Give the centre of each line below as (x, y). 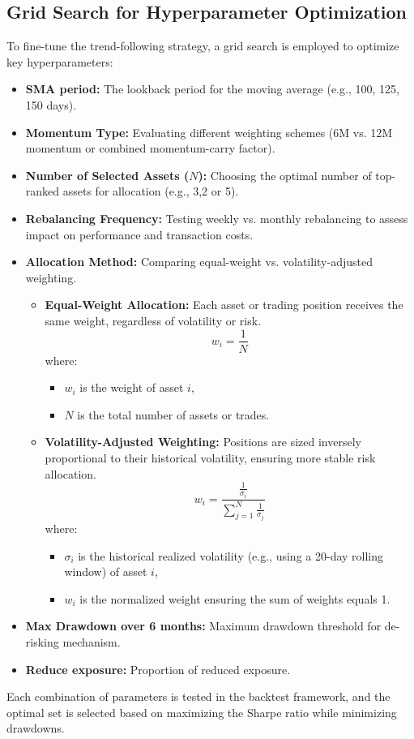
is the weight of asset (132, 387)
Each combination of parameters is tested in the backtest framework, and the (198, 696)
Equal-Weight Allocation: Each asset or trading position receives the (224, 305)
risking (42, 641)
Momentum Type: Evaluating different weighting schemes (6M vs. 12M (209, 132)
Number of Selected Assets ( (107, 175)
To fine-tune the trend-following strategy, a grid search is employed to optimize (203, 46)
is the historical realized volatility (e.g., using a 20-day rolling (231, 555)
